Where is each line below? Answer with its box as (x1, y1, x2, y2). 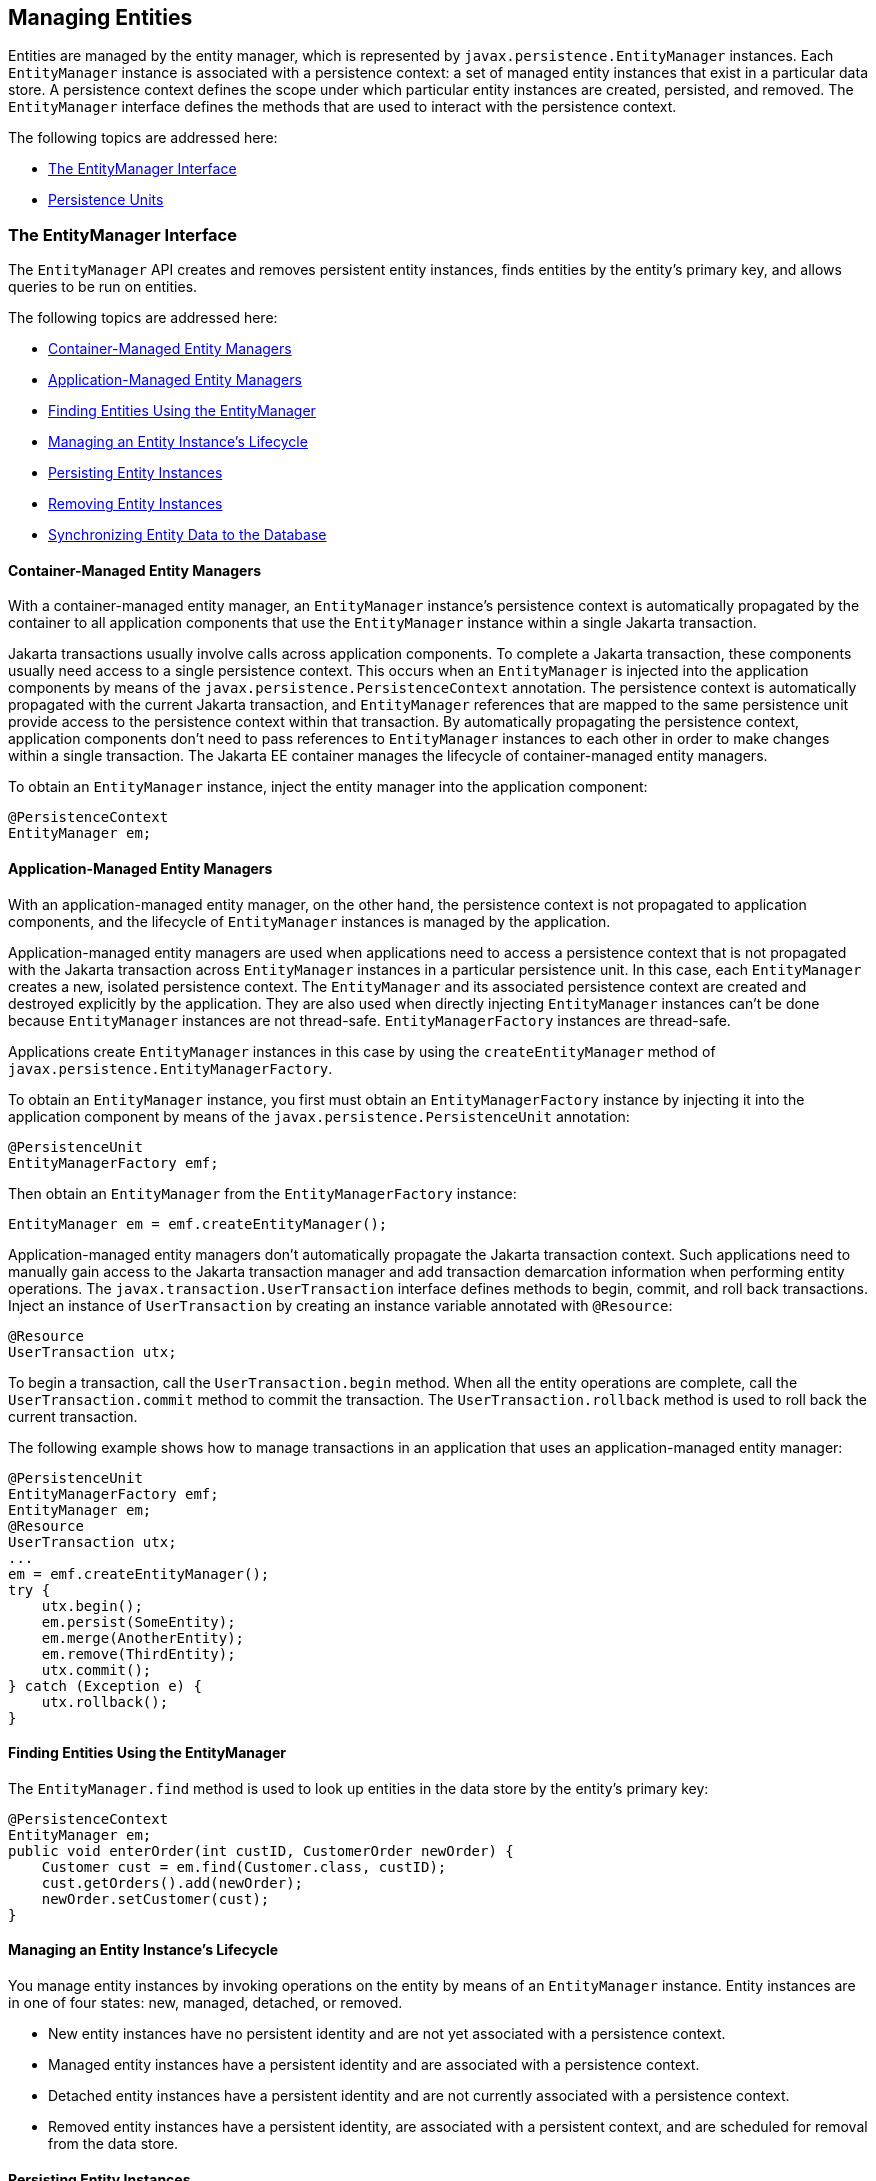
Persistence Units (48, 191, 164, 209)
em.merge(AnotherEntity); (41, 1629, 245, 1646)
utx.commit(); (41, 1661, 152, 1678)
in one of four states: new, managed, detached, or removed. (8, 1994, 403, 2012)
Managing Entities (8, 5, 193, 30)
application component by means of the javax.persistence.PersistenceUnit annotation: (8, 1107, 630, 1125)
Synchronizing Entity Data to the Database (48, 526, 327, 544)
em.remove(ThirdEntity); (41, 1645, 236, 1662)
